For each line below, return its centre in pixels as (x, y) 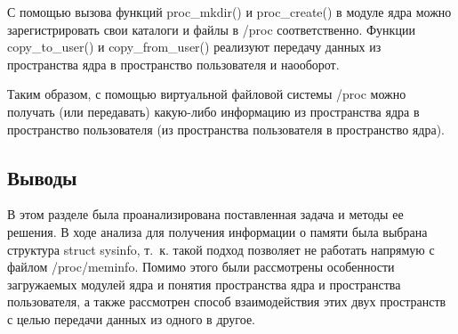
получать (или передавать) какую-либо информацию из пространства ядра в (213, 111)
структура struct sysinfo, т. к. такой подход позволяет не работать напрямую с (221, 249)
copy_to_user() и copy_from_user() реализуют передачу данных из (194, 47)
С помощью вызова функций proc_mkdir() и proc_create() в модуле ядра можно (229, 12)
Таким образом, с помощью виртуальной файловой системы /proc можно (207, 94)
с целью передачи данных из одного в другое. (132, 318)
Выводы (42, 177)
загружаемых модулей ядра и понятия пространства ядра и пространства (204, 284)
